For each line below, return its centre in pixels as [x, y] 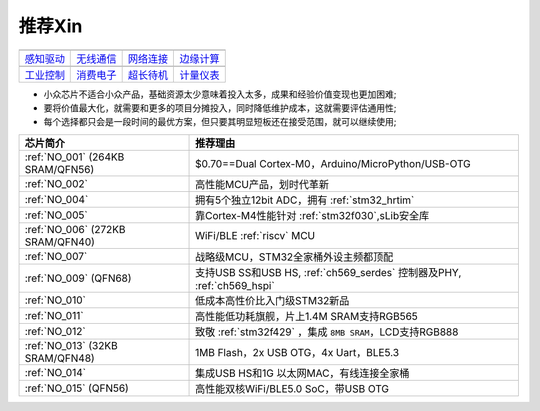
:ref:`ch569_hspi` [235, 285]
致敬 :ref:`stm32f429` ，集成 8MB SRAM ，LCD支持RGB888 [327, 332]
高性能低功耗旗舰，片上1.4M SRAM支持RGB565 [307, 316]
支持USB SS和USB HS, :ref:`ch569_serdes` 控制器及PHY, [328, 272]
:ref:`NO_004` [56, 199]
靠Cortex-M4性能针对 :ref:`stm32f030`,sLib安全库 [312, 215]
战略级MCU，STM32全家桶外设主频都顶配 [294, 257]
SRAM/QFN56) [59, 169]
